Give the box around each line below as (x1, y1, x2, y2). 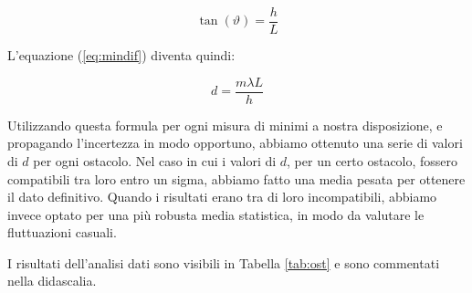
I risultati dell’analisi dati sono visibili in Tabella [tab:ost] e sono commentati (7, 253, 440, 272)
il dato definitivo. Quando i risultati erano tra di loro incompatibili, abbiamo (7, 187, 437, 206)
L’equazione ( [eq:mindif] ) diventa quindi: (7, 46, 236, 65)
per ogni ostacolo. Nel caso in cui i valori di (33, 151, 277, 170)
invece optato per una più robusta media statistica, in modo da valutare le (7, 204, 425, 224)
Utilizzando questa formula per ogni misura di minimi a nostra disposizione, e (7, 115, 443, 134)
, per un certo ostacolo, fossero (287, 151, 458, 170)
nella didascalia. (7, 271, 97, 290)
